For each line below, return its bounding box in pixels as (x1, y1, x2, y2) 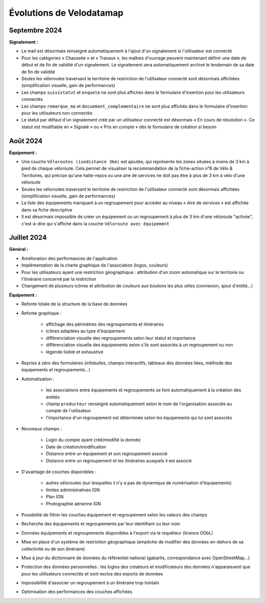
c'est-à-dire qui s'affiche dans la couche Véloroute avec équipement (21, 220, 169, 226)
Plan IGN (46, 494, 64, 500)
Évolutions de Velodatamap (9, 7, 124, 18)
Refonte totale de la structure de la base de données (21, 301, 128, 307)
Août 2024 (9, 137, 43, 145)
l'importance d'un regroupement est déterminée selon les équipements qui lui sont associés (46, 415, 233, 421)
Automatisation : (21, 376, 54, 382)
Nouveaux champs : (21, 426, 62, 432)
